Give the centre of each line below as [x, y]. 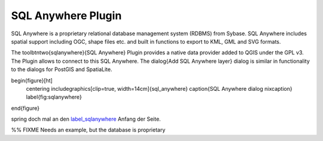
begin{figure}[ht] [32, 80]
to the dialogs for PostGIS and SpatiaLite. [62, 69]
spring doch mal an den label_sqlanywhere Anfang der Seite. [86, 119]
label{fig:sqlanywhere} [54, 97]
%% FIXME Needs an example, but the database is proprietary [88, 130]
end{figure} [25, 108]
